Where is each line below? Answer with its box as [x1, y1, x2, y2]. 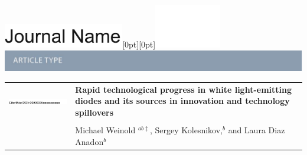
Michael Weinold [75, 123, 136, 136]
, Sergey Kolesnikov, [149, 123, 223, 136]
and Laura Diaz [228, 123, 285, 136]
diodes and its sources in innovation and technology [75, 95, 290, 107]
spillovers [75, 106, 114, 118]
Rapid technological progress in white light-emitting [75, 83, 292, 95]
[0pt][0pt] [122, 38, 156, 50]
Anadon [75, 135, 104, 147]
